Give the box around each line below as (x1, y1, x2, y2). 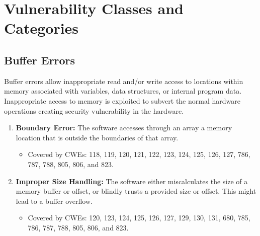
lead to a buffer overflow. (16, 195, 93, 206)
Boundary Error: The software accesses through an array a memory (16, 122, 232, 133)
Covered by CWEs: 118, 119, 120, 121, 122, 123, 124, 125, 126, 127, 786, (28, 149, 250, 160)
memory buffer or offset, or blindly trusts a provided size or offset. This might (16, 186, 256, 196)
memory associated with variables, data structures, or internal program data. (4, 86, 242, 96)
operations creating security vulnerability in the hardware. (4, 105, 184, 116)
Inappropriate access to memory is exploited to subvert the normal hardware (4, 95, 240, 106)
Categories (4, 18, 79, 38)
